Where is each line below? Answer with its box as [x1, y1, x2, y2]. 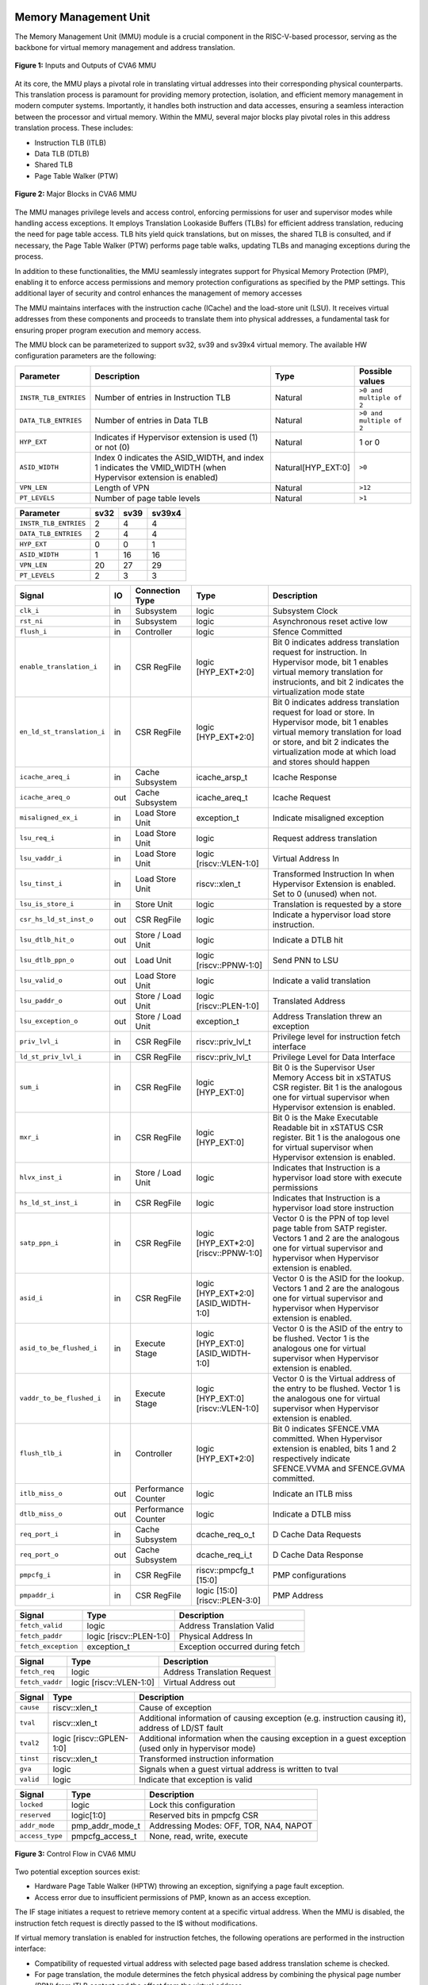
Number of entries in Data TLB [94, 415, 208, 426]
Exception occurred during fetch [178, 1640, 300, 1652]
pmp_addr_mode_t [71, 1820, 140, 1831]
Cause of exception [139, 1702, 212, 1713]
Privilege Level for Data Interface [272, 1051, 396, 1062]
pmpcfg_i [19, 1571, 52, 1579]
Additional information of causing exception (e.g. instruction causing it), [139, 1712, 407, 1723]
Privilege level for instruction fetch [272, 1031, 401, 1042]
